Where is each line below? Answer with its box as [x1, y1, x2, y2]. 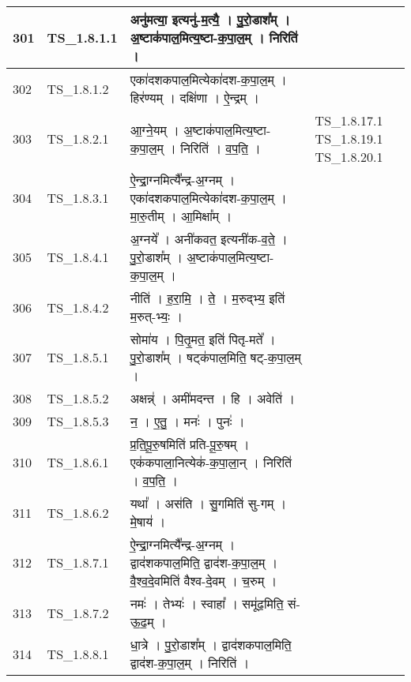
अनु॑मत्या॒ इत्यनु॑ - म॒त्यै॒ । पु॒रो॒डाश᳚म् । [130, 10, 291, 28]
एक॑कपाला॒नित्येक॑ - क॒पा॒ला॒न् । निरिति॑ [130, 453, 292, 471]
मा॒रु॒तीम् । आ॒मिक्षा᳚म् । [130, 207, 232, 225]
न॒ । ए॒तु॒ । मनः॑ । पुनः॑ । [130, 412, 245, 430]
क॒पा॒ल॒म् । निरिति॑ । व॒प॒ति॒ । [130, 138, 261, 157]
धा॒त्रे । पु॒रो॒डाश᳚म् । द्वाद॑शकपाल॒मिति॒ [130, 635, 292, 654]
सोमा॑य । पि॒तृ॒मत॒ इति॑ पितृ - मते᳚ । [130, 330, 276, 348]
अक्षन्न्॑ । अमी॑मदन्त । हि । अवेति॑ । [130, 389, 296, 407]
